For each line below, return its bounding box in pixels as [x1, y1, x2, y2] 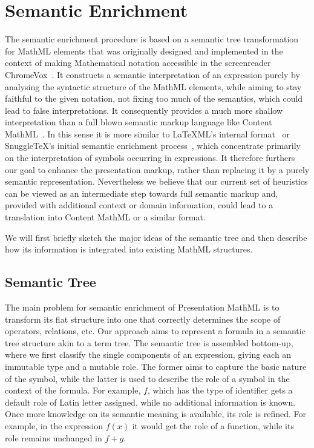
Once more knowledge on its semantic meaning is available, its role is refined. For [5, 407, 307, 420]
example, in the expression [5, 419, 103, 432]
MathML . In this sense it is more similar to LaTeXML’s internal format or [5, 127, 290, 140]
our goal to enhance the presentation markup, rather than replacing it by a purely [5, 163, 310, 176]
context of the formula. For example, [5, 384, 141, 397]
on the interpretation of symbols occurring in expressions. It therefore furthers [5, 151, 295, 164]
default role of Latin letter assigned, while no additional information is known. [5, 395, 296, 408]
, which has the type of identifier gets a [147, 384, 293, 397]
